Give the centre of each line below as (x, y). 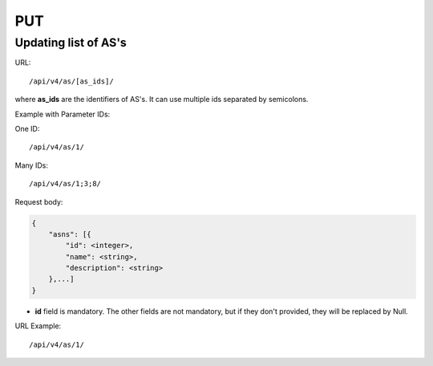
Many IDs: (31, 165)
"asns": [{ (70, 234)
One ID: (27, 128)
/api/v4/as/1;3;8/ (65, 184)
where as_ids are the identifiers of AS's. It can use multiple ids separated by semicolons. (162, 100)
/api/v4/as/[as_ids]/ (71, 81)
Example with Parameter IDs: (63, 114)
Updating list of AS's (71, 43)
